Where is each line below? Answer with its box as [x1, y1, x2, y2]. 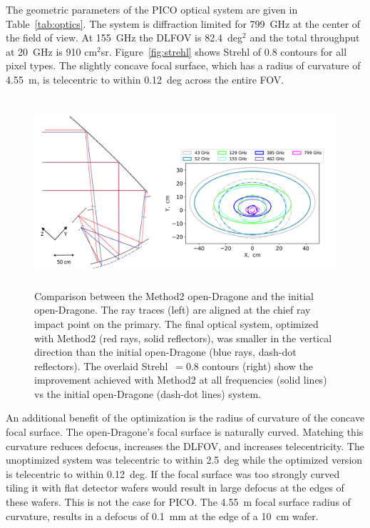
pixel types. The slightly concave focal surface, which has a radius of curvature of [6, 58, 361, 73]
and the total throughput [250, 30, 360, 45]
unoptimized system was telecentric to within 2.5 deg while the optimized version [6, 452, 363, 467]
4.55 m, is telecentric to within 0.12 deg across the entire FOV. [6, 71, 284, 86]
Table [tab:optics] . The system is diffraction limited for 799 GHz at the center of [6, 16, 361, 31]
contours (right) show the [202, 358, 313, 373]
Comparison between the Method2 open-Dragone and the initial [34, 288, 314, 303]
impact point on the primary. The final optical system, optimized [34, 316, 319, 331]
